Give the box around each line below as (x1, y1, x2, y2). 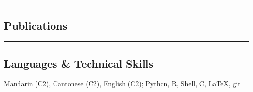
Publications (4, 18, 68, 33)
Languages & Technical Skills (4, 55, 153, 71)
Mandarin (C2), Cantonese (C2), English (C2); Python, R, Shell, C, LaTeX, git (4, 78, 241, 89)
